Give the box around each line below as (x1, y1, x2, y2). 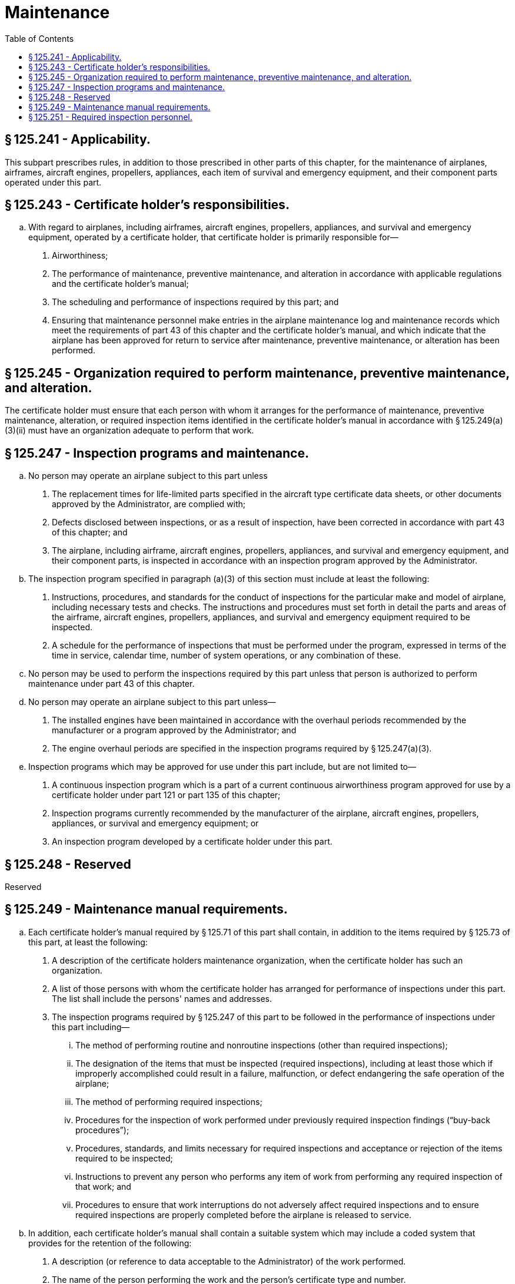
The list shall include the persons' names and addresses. (52, 993, 272, 1004)
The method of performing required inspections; (75, 1096, 263, 1107)
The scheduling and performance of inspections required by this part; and (52, 297, 339, 307)
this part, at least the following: (28, 936, 148, 947)
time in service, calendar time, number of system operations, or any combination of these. (52, 650, 401, 661)
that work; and (75, 1181, 131, 1192)
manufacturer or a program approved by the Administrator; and (52, 725, 297, 736)
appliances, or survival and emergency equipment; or (52, 818, 259, 829)
